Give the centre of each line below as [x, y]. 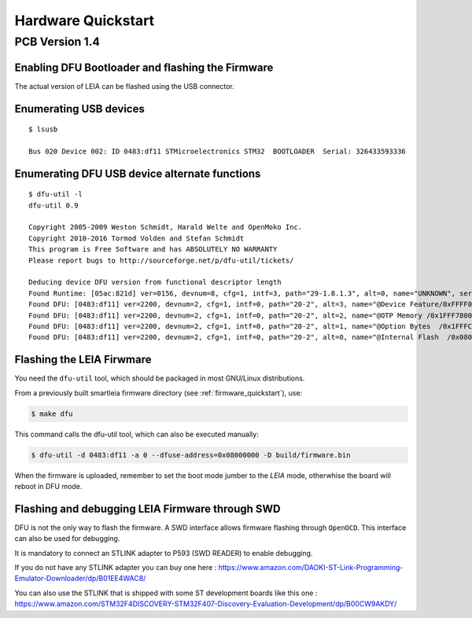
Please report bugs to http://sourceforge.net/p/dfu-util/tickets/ [161, 260]
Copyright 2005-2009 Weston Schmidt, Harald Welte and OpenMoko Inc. [166, 227]
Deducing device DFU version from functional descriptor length [155, 282]
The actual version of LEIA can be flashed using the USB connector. [125, 86]
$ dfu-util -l [55, 194]
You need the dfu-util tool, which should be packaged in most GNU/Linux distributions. [160, 378]
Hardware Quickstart [85, 20]
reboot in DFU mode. [48, 487]
